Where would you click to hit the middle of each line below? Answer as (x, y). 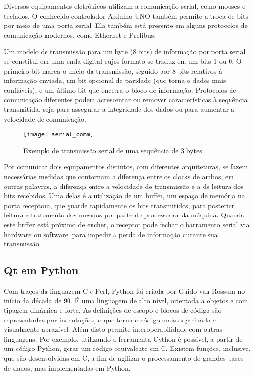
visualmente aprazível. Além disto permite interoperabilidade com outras (113, 329)
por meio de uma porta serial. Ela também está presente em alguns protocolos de (126, 25)
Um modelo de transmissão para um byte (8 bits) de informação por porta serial (125, 51)
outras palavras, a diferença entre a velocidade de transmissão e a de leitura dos (124, 186)
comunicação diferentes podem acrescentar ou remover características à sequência (126, 99)
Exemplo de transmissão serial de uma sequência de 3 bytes (113, 150)
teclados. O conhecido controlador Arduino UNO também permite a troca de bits (126, 15)
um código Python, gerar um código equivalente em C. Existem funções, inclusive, (127, 348)
